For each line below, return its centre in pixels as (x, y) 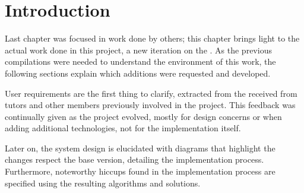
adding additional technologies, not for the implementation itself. (123, 128)
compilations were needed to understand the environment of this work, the (140, 61)
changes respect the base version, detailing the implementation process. (134, 159)
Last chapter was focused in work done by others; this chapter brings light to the (152, 38)
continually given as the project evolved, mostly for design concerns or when (143, 116)
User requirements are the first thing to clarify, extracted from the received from (151, 93)
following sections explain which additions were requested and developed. (138, 73)
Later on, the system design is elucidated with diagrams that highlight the (140, 148)
